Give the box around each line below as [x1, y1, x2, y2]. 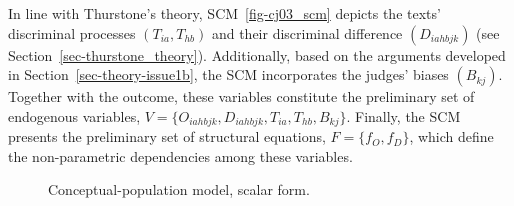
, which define [409, 126, 494, 147]
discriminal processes [8, 22, 136, 43]
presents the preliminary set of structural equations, [8, 126, 326, 147]
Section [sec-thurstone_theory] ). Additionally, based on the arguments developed [8, 44, 506, 65]
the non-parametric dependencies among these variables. [8, 145, 353, 166]
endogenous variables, [8, 105, 141, 126]
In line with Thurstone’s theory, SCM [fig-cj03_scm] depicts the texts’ [8, 3, 441, 23]
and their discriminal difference [211, 22, 403, 43]
